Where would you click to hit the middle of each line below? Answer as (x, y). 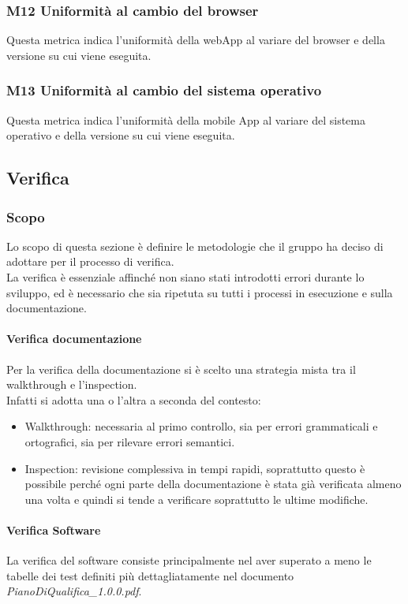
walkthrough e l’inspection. (72, 384)
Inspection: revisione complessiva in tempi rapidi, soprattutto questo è (195, 468)
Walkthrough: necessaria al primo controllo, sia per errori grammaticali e (201, 426)
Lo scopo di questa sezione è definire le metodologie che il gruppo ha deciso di (195, 246)
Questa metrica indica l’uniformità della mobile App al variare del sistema (186, 119)
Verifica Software (54, 529)
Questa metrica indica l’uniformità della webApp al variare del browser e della (196, 40)
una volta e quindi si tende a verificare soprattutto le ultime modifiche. (197, 499)
